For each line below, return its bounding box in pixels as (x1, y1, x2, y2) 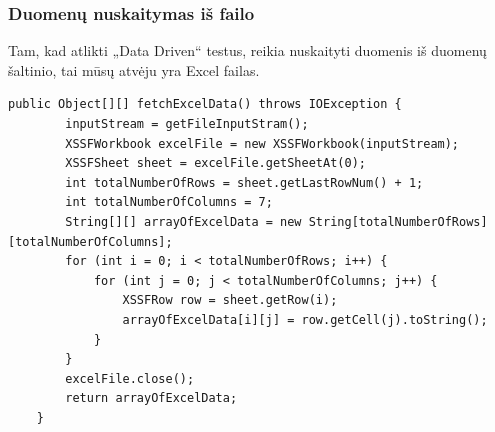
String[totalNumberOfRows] (308, 214, 488, 229)
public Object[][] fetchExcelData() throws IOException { (8, 97, 402, 112)
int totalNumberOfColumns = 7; (65, 195, 273, 210)
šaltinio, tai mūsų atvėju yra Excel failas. (8, 59, 260, 80)
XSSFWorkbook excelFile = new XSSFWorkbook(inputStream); (65, 136, 460, 151)
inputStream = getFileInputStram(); (65, 117, 309, 131)
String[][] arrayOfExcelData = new (65, 214, 302, 229)
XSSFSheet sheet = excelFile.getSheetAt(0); (65, 156, 366, 171)
